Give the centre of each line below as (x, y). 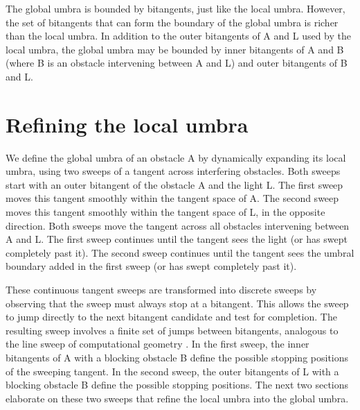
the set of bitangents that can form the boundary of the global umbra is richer (172, 22)
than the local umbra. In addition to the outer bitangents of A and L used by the (179, 36)
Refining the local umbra (127, 124)
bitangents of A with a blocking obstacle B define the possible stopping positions (177, 357)
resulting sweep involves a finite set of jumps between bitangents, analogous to (172, 330)
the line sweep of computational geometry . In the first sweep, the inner (157, 344)
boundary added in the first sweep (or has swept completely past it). (151, 266)
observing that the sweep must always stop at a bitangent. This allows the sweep (177, 303)
